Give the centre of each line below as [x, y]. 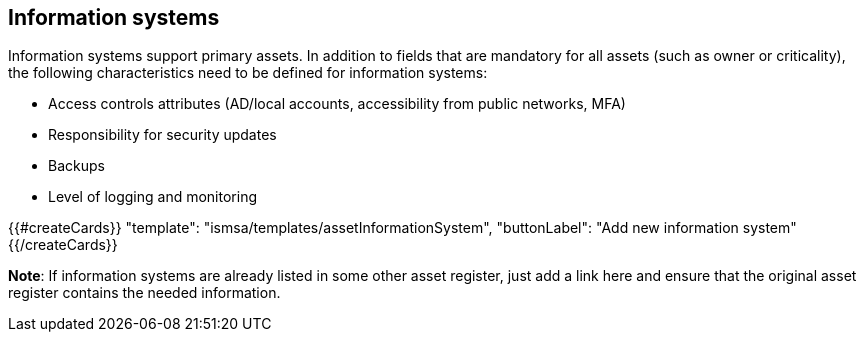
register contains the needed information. [144, 293]
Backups [76, 166]
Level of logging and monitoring [153, 197]
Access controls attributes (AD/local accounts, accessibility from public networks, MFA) [337, 104]
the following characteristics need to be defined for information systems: [248, 73]
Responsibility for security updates [162, 135]
